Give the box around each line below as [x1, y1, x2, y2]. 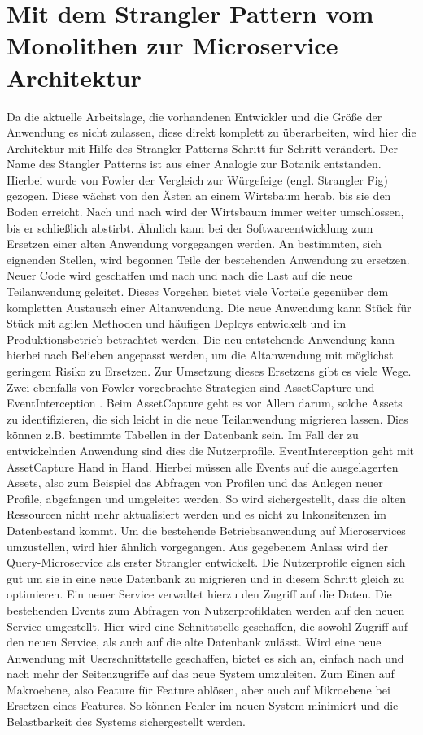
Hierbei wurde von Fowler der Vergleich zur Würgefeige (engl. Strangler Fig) [7, 171, 388, 188]
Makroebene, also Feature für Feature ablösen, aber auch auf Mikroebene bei [7, 681, 390, 698]
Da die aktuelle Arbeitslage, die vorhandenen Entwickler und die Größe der [7, 107, 382, 124]
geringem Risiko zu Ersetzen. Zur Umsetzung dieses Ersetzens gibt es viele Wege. [7, 363, 412, 379]
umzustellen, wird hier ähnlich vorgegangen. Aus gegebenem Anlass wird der [7, 537, 389, 555]
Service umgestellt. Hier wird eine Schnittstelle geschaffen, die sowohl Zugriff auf [7, 617, 408, 634]
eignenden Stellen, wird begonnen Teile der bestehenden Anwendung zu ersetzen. [7, 250, 410, 267]
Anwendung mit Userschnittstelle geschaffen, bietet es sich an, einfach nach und [7, 649, 404, 666]
